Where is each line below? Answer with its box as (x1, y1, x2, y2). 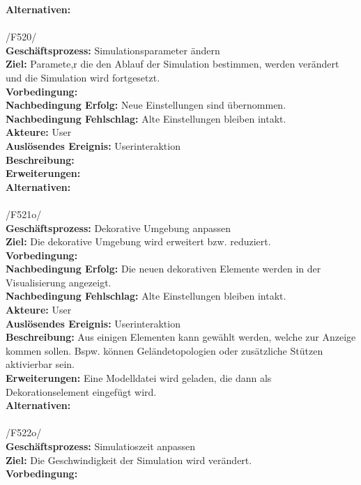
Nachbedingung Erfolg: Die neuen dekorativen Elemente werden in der (6, 261, 321, 276)
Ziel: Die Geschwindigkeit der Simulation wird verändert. (6, 452, 252, 467)
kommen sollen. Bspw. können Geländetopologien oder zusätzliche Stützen (6, 343, 323, 357)
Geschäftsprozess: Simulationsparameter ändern (6, 43, 220, 57)
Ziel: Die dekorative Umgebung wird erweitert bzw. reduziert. (6, 234, 271, 249)
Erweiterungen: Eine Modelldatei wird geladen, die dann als (6, 371, 272, 385)
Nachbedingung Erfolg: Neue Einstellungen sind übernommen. (6, 98, 286, 112)
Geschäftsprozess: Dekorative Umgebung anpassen (6, 220, 231, 235)
